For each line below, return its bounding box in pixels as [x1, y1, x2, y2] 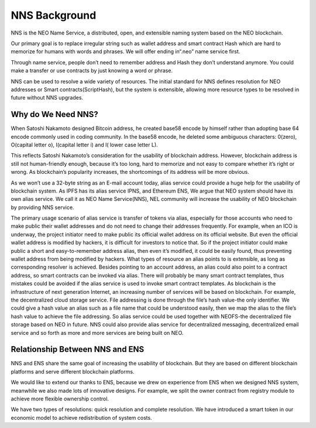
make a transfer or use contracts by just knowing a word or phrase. [11, 67, 173, 74]
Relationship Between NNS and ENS [11, 344, 145, 354]
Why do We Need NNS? [11, 109, 99, 119]
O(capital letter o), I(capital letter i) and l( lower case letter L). [11, 141, 158, 148]
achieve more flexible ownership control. [11, 395, 109, 402]
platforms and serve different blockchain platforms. [11, 368, 135, 375]
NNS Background [11, 9, 97, 22]
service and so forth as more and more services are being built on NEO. [11, 329, 184, 336]
